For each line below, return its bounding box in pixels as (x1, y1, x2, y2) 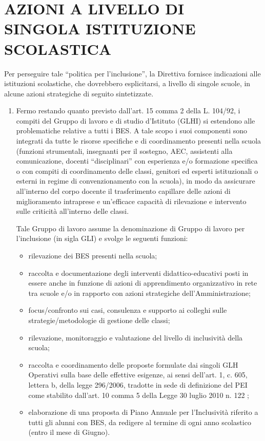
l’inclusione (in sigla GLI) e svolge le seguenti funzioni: (16, 233, 188, 244)
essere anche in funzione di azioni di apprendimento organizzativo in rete (28, 277, 257, 288)
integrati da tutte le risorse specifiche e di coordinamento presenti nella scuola (16, 135, 261, 146)
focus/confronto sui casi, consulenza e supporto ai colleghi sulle (28, 305, 227, 315)
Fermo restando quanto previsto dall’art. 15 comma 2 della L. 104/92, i (16, 105, 240, 116)
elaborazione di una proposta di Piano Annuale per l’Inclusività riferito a (28, 407, 258, 417)
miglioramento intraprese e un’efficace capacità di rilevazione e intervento (16, 195, 247, 206)
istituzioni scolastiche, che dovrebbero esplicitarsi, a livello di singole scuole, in (4, 78, 251, 89)
